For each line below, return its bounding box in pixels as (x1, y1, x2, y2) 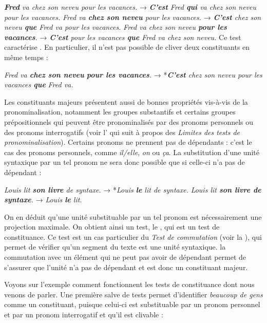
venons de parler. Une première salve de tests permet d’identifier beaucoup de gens (4, 289, 263, 299)
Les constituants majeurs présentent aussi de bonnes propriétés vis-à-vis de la (4, 96, 248, 107)
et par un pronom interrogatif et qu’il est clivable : (4, 309, 163, 320)
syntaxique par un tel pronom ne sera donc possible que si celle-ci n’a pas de (4, 157, 245, 167)
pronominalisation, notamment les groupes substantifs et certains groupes (4, 106, 236, 117)
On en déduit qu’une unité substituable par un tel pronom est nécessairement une (4, 211, 262, 222)
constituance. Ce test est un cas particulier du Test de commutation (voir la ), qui (4, 231, 262, 242)
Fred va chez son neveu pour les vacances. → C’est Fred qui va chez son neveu (4, 2, 256, 12)
